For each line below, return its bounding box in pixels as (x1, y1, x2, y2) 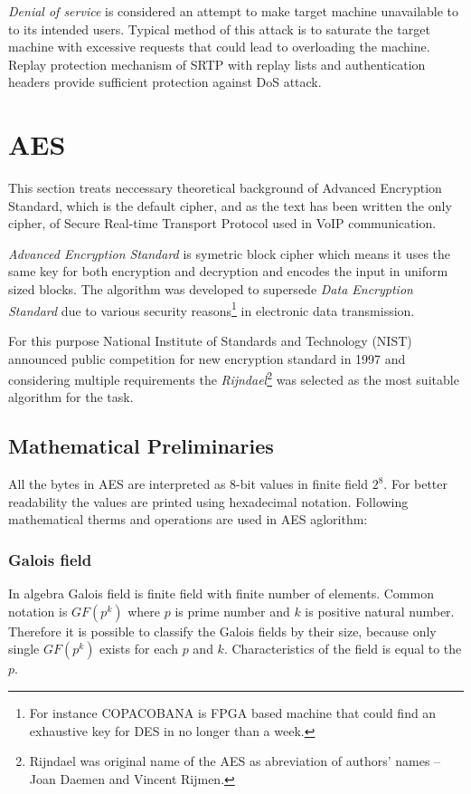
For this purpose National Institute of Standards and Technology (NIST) (8, 330, 412, 349)
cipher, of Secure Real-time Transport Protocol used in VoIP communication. (8, 214, 437, 233)
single (8, 639, 40, 658)
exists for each (99, 639, 178, 658)
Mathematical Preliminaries (8, 432, 274, 460)
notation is (8, 601, 68, 620)
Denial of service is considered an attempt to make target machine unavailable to (8, 2, 459, 20)
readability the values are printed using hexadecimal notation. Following (8, 492, 409, 511)
